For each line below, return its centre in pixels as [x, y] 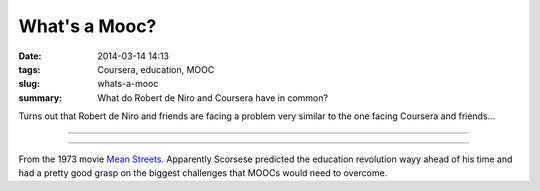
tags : [29, 69]
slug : [29, 84]
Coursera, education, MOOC [156, 69]
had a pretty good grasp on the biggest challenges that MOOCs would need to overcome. [203, 172]
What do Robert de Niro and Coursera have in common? [213, 97]
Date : [30, 56]
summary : [40, 97]
